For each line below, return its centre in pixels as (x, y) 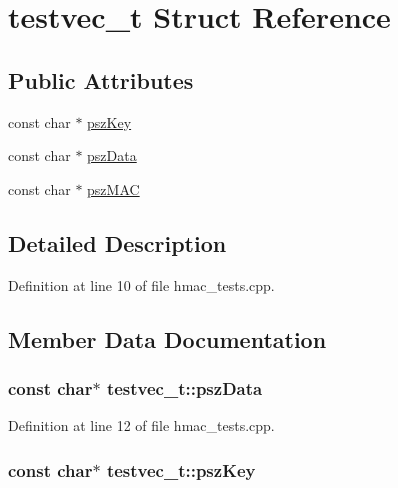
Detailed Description (117, 242)
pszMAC (113, 188)
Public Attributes (101, 79)
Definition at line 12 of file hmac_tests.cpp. (141, 425)
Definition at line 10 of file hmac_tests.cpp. (141, 284)
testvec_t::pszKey (181, 469)
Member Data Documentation (167, 338)
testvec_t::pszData (184, 387)
